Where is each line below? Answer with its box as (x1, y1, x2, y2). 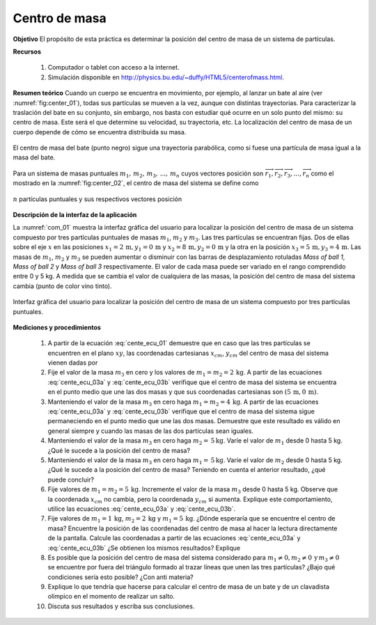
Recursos (13, 47, 42, 56)
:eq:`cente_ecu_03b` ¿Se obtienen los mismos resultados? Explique (47, 544, 240, 552)
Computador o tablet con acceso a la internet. (47, 63, 180, 72)
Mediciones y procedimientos (13, 323, 101, 331)
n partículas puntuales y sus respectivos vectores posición (13, 195, 182, 203)
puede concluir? (47, 475, 94, 484)
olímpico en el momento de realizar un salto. (47, 592, 175, 601)
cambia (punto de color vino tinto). (13, 282, 113, 290)
